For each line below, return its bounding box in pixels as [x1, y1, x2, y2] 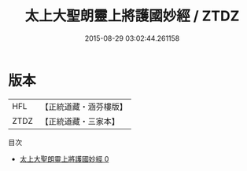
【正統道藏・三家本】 [40, 115, 120, 126]
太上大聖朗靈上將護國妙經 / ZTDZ [24, 7, 240, 25]
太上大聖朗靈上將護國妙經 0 [19, 154, 109, 163]
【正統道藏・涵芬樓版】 [40, 101, 128, 112]
